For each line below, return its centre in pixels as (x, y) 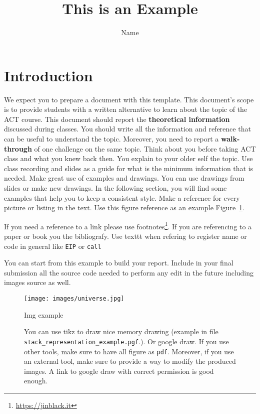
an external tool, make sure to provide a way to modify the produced (130, 361)
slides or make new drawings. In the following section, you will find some (115, 188)
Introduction (48, 75)
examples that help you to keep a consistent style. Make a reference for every (122, 197)
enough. (36, 381)
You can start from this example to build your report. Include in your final (119, 263)
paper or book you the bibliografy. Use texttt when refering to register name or (125, 236)
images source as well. (37, 282)
